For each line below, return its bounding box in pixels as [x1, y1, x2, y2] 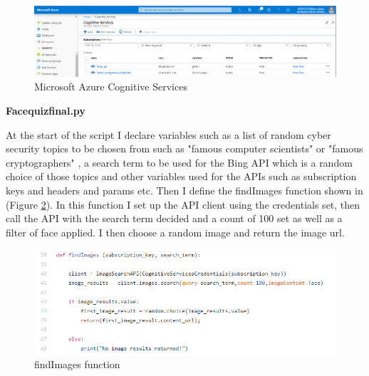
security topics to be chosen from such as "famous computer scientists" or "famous [6, 141, 363, 156]
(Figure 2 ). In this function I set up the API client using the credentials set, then [6, 197, 360, 211]
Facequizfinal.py [6, 103, 85, 118]
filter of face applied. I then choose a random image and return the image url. [6, 224, 345, 239]
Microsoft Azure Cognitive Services [34, 79, 187, 94]
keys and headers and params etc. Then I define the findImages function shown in [6, 183, 363, 198]
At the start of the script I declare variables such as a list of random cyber [6, 127, 331, 142]
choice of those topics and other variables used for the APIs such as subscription [6, 169, 357, 184]
